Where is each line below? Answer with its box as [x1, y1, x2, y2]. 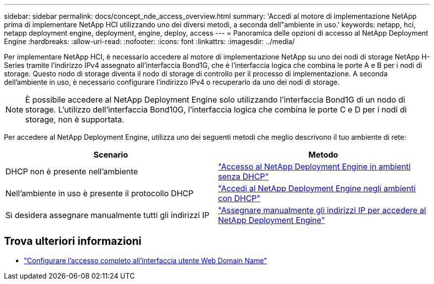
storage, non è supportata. [25, 114, 124, 124]
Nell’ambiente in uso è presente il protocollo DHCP [5, 188, 194, 198]
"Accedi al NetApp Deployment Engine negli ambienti [218, 183, 416, 193]
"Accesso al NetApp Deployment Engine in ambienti [218, 162, 411, 171]
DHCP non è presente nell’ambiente [5, 167, 138, 176]
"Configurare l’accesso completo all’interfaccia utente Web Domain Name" [24, 256, 267, 265]
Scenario [93, 150, 128, 160]
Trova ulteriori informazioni [4, 235, 142, 248]
